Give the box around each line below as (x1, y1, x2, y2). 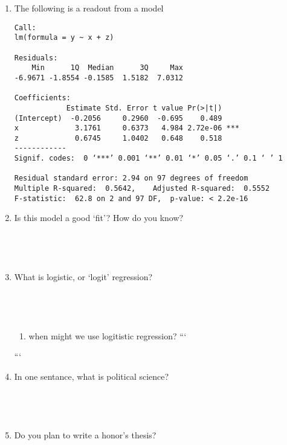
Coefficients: (14, 94, 71, 103)
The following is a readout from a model (14, 2, 164, 14)
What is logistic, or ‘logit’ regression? (14, 270, 153, 283)
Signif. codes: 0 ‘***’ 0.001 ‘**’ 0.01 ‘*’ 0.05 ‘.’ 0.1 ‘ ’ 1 (14, 154, 283, 163)
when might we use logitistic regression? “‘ (28, 329, 187, 342)
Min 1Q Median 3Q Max (31, 63, 183, 72)
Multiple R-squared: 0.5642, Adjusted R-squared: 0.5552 (14, 184, 270, 193)
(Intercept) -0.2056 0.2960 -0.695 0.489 (14, 114, 222, 123)
